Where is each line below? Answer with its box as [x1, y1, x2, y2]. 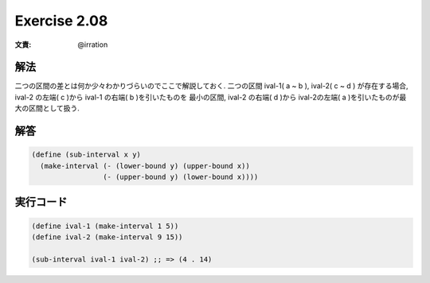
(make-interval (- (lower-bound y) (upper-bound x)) [40, 161, 250, 170]
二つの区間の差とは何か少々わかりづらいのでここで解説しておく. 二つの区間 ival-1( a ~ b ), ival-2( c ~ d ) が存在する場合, [14, 81, 408, 91]
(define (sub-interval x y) [31, 150, 141, 159]
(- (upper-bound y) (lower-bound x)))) [102, 173, 259, 182]
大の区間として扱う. [14, 103, 80, 113]
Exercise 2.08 [14, 12, 108, 29]
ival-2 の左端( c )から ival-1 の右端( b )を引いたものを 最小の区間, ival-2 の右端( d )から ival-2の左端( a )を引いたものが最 [14, 92, 407, 102]
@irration [77, 40, 108, 49]
